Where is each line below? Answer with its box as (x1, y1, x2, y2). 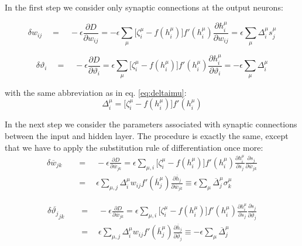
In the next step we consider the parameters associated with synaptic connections (5, 118, 297, 130)
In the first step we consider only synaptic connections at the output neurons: (5, 1, 283, 13)
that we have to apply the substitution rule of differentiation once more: (5, 141, 263, 153)
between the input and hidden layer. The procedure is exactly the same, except (5, 129, 289, 141)
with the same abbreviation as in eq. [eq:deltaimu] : (5, 86, 187, 98)
